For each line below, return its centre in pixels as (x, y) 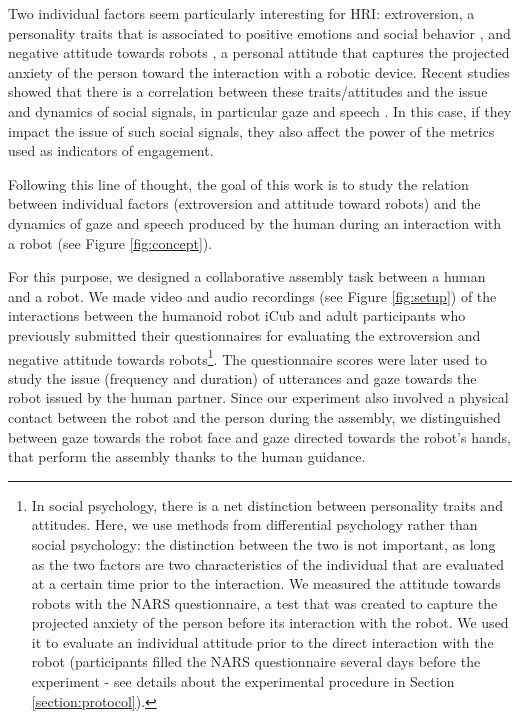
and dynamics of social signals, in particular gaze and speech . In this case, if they (260, 110)
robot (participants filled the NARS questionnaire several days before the (256, 661)
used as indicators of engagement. (111, 150)
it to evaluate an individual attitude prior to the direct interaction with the (262, 641)
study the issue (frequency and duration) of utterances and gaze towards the (242, 377)
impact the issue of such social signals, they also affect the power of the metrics (251, 130)
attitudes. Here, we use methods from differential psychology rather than (254, 524)
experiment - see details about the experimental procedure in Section (243, 681)
